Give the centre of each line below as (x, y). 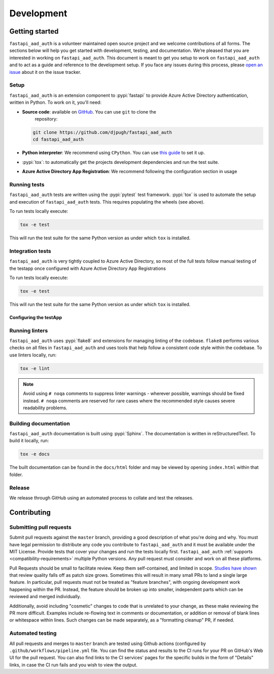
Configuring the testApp (36, 317)
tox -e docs (35, 454)
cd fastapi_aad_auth (58, 139)
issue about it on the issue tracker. (45, 72)
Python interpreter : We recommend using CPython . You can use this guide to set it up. (113, 153)
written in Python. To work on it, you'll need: (55, 102)
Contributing (30, 512)
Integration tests (30, 251)
